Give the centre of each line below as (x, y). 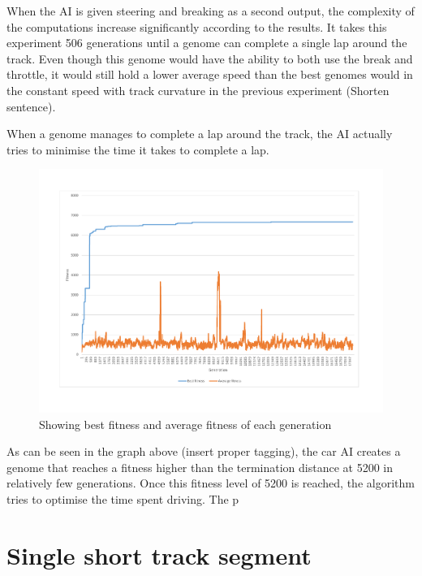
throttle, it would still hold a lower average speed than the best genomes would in (210, 74)
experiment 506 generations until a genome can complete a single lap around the (207, 43)
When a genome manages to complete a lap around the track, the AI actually (200, 134)
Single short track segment (159, 554)
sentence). (31, 106)
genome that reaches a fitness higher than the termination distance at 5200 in (200, 467)
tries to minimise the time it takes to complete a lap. (138, 149)
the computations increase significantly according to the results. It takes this (197, 26)
